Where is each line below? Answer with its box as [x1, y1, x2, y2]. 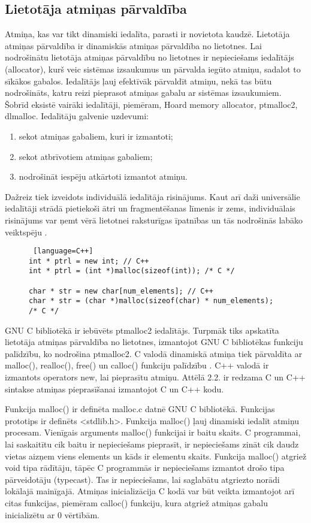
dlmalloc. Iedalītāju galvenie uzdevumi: [5, 110, 149, 122]
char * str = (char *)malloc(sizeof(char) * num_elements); [29, 297, 274, 306]
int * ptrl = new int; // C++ [29, 256, 149, 265]
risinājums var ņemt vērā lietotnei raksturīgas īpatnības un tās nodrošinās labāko [5, 213, 303, 226]
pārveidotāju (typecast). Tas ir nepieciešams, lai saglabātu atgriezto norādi [5, 473, 280, 485]
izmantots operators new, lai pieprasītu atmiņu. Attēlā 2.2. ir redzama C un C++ [5, 371, 306, 383]
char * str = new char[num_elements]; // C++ [29, 286, 213, 295]
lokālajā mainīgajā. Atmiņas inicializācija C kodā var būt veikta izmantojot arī [5, 485, 295, 497]
